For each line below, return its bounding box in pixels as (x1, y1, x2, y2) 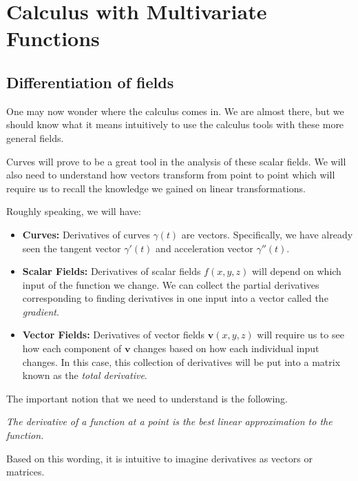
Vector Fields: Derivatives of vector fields (22, 327, 205, 342)
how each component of (22, 341, 122, 356)
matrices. (6, 464, 45, 479)
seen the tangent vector (22, 240, 121, 255)
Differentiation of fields (6, 71, 174, 92)
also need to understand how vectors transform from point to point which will (6, 167, 335, 182)
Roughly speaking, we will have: (6, 204, 141, 218)
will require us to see (257, 327, 344, 342)
